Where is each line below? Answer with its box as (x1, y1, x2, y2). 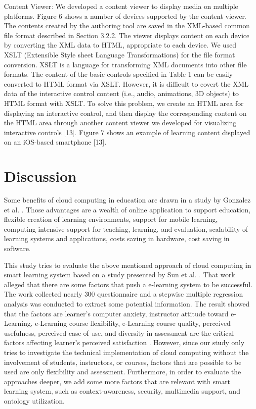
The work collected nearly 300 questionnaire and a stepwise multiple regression (4, 289, 243, 299)
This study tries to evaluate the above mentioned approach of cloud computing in (4, 259, 252, 270)
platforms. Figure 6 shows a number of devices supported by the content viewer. (4, 10, 247, 21)
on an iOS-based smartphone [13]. (4, 137, 107, 147)
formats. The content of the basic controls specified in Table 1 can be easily (4, 69, 233, 79)
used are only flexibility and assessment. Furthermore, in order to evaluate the (4, 366, 241, 377)
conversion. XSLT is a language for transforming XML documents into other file (4, 59, 247, 69)
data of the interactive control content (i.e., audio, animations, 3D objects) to (4, 88, 239, 99)
